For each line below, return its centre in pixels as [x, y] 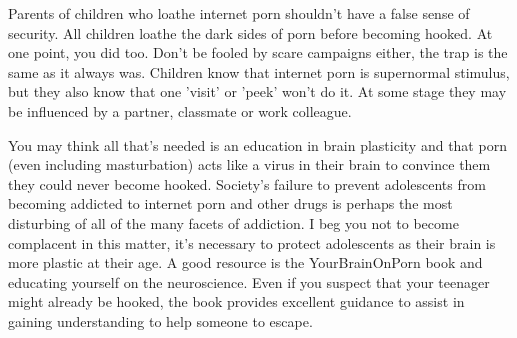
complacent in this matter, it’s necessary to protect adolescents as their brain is [252, 242]
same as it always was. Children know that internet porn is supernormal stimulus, [259, 71]
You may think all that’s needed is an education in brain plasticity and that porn [257, 144]
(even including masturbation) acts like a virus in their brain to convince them [249, 164]
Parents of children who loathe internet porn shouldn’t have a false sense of [239, 13]
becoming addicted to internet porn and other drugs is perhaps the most [230, 203]
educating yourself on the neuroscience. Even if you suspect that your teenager [249, 281]
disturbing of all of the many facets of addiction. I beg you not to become [233, 222]
